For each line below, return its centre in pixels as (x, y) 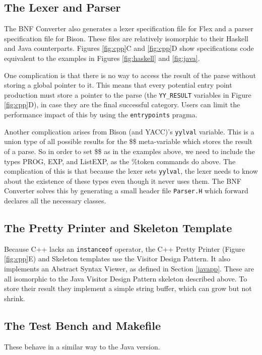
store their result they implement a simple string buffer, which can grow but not (128, 288)
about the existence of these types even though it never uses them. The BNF (123, 181)
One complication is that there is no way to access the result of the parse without (130, 75)
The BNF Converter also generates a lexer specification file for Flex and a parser (129, 28)
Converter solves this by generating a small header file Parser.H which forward (126, 191)
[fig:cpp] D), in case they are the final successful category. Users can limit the (122, 104)
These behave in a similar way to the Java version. (82, 346)
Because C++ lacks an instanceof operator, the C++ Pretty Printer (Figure (124, 248)
